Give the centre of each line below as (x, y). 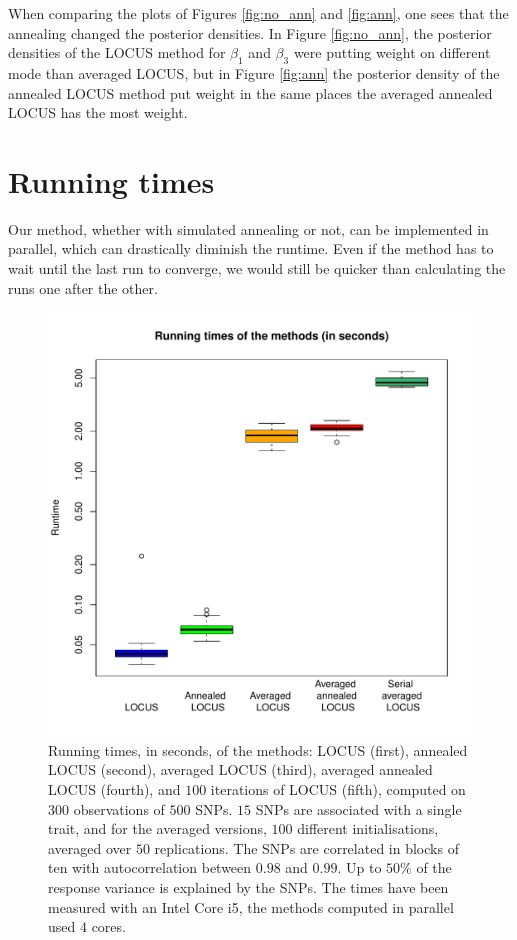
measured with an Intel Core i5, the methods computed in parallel (251, 906)
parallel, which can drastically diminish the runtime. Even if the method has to (251, 248)
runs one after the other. (83, 287)
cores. (108, 926)
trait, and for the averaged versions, (157, 828)
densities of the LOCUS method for (117, 52)
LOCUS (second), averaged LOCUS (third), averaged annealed (240, 769)
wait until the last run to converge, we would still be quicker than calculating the (257, 268)
